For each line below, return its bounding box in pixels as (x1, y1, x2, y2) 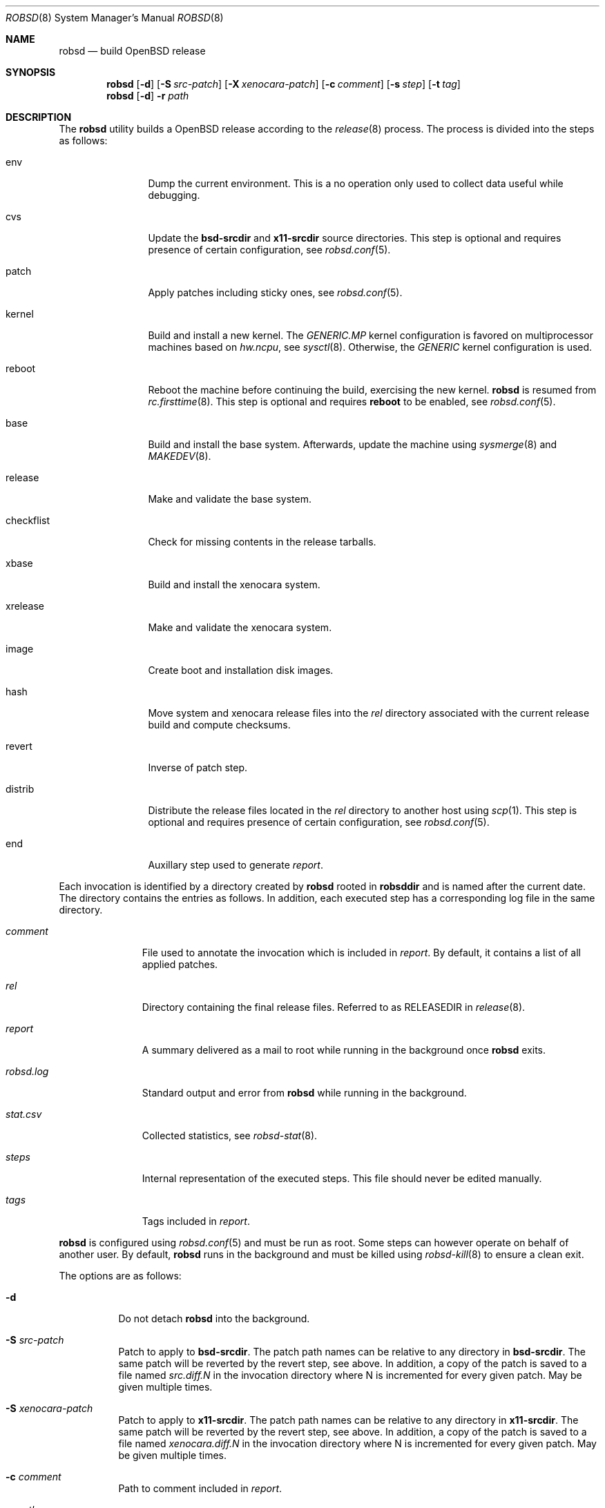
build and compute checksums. (148, 719, 291, 731)
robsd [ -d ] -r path (106, 90, 189, 101)
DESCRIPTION (6, 111, 72, 123)
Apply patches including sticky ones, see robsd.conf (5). (148, 287, 403, 298)
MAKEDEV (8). (148, 450, 211, 462)
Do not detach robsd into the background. (118, 1313, 310, 1324)
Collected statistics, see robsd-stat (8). (142, 1130, 318, 1141)
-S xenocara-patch (6, 1402, 93, 1414)
